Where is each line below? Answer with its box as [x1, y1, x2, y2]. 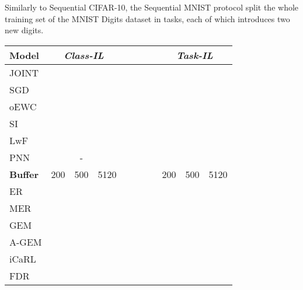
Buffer [9, 167, 39, 181]
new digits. [5, 24, 44, 36]
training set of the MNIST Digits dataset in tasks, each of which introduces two [5, 12, 290, 25]
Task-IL [176, 48, 213, 62]
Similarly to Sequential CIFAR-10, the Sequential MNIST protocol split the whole [5, 1, 299, 13]
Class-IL [64, 48, 104, 62]
